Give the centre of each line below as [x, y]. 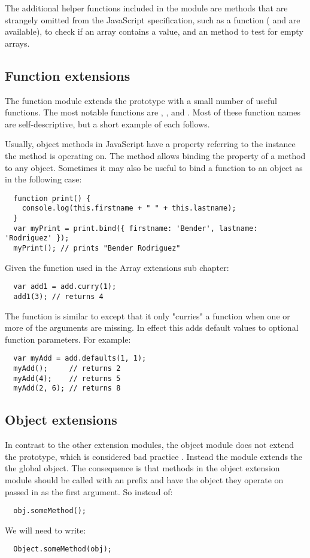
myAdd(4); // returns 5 [67, 378]
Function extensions [68, 75]
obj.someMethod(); [50, 511]
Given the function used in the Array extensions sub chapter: [117, 267]
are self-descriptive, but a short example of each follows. [107, 124]
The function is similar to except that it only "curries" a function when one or [148, 315]
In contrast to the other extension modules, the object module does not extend [149, 445]
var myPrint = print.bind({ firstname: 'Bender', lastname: [136, 228]
